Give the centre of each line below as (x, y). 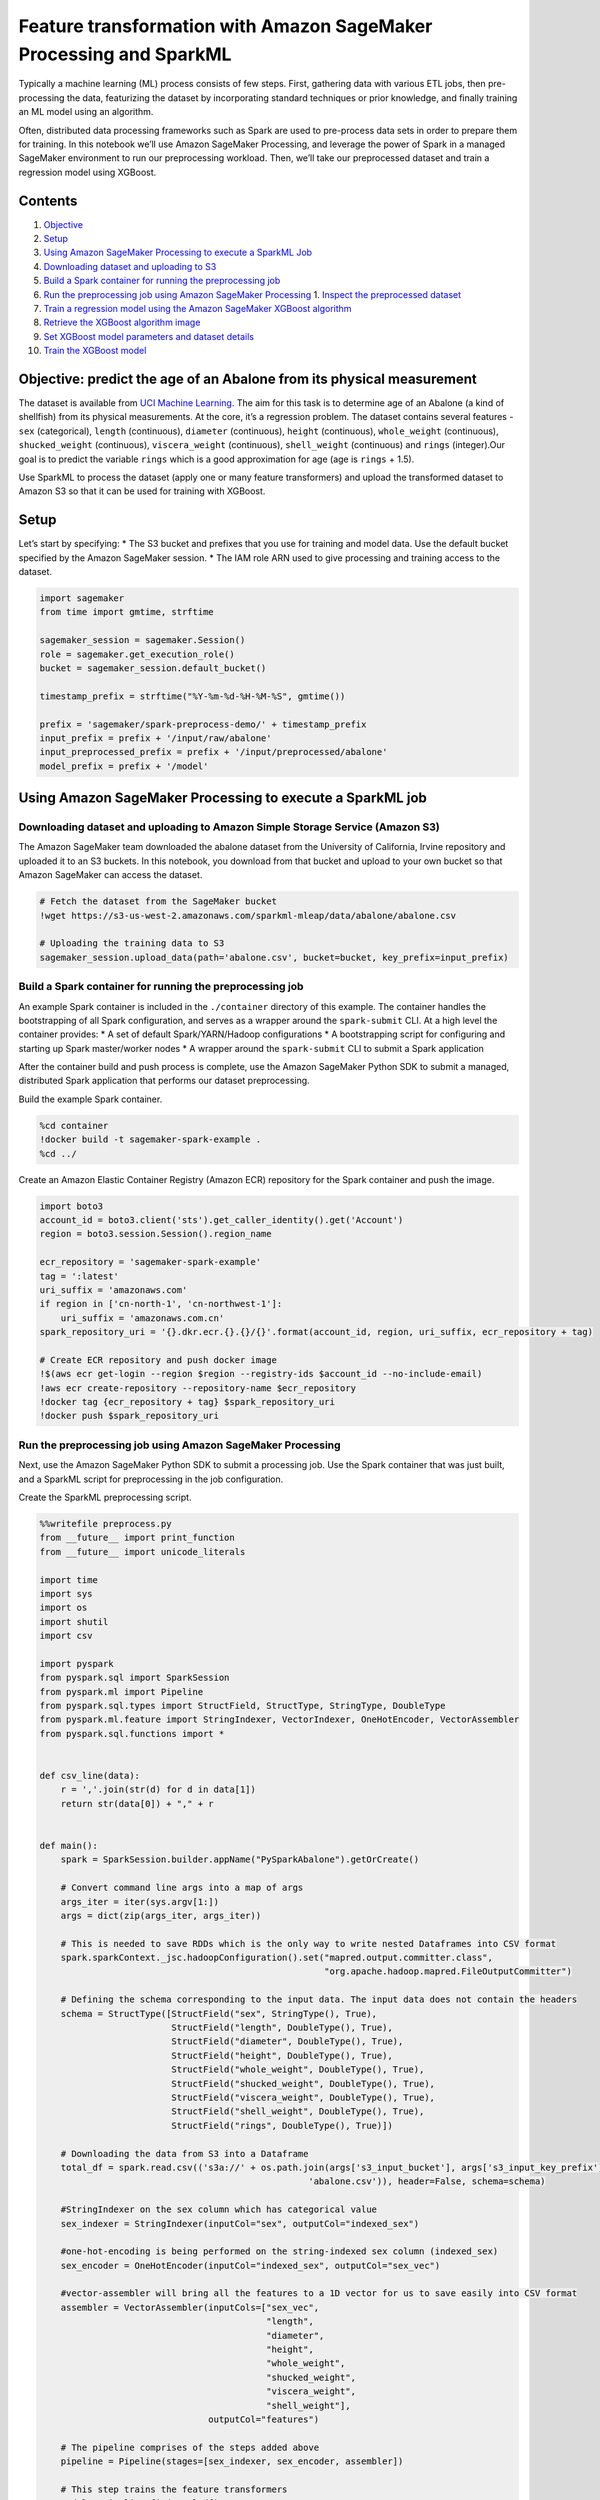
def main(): (69, 1845)
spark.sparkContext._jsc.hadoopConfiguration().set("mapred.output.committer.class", (277, 1958)
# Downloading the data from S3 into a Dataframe (184, 2153)
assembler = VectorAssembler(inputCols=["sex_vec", (190, 2307)
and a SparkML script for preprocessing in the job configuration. (151, 1479)
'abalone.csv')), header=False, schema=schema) (427, 2181)
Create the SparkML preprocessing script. (105, 1497)
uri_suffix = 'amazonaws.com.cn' (142, 1318)
